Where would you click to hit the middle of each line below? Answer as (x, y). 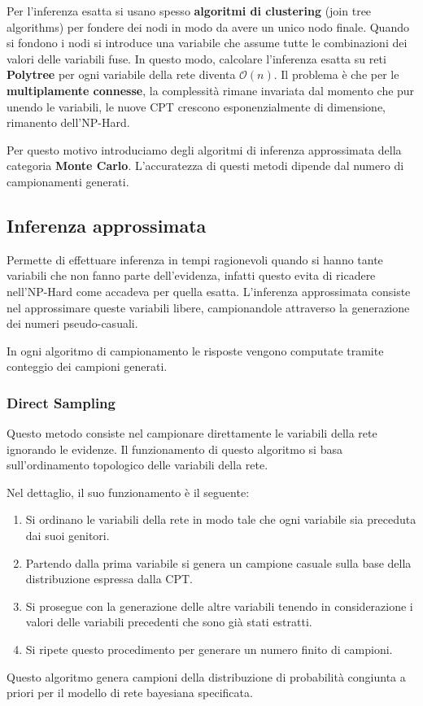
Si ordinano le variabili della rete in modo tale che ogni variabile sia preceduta (221, 519)
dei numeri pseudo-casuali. (72, 323)
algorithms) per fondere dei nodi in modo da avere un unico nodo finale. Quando (208, 26)
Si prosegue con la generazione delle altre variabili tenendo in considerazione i (219, 606)
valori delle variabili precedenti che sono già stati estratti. (169, 622)
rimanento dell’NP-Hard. (68, 122)
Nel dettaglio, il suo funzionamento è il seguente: (128, 492)
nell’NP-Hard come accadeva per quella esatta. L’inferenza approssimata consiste (209, 291)
